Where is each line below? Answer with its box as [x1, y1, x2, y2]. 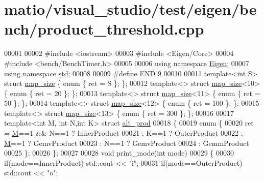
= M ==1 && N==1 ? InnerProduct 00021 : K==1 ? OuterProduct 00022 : [4, 128, 243, 138]
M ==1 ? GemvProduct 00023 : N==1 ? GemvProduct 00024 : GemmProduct [4, 137, 249, 148]
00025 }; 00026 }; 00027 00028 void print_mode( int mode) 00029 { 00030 [4, 147, 234, 158]
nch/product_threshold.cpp [4, 18, 204, 39]
